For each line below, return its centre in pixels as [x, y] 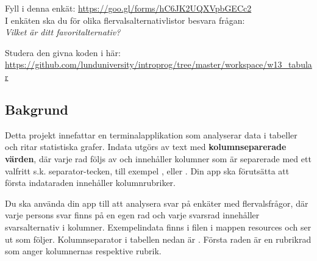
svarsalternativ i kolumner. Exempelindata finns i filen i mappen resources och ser [158, 227]
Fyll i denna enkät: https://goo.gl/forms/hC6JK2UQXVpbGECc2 [128, 8]
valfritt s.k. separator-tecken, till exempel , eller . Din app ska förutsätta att [147, 170]
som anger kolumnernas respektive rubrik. [83, 251]
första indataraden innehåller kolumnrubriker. [90, 183]
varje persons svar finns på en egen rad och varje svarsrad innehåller [132, 215]
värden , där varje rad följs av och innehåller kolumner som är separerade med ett [158, 158]
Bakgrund [37, 109]
